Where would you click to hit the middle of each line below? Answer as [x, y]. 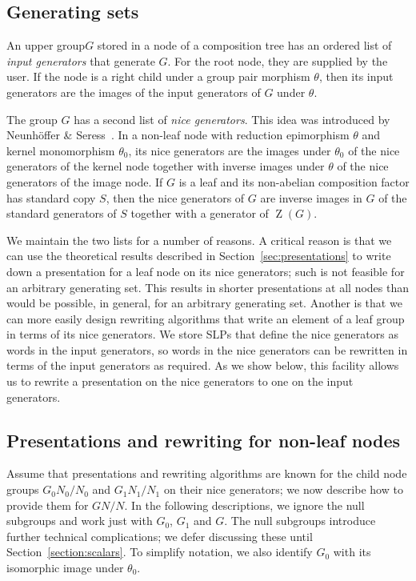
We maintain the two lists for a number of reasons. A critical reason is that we [199, 240]
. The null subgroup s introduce [300, 521]
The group [32, 119]
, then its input [356, 76]
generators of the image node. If [85, 181]
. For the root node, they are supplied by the [278, 60]
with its [352, 552]
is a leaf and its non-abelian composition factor [294, 181]
